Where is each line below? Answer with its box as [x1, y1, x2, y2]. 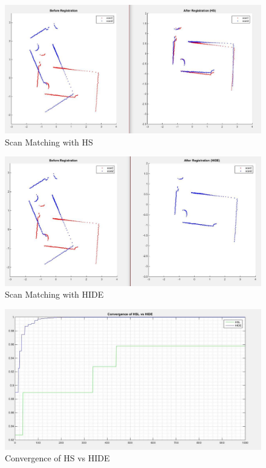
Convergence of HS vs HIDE [5, 452, 110, 464]
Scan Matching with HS [5, 135, 93, 148]
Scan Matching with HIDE [5, 288, 104, 301]
